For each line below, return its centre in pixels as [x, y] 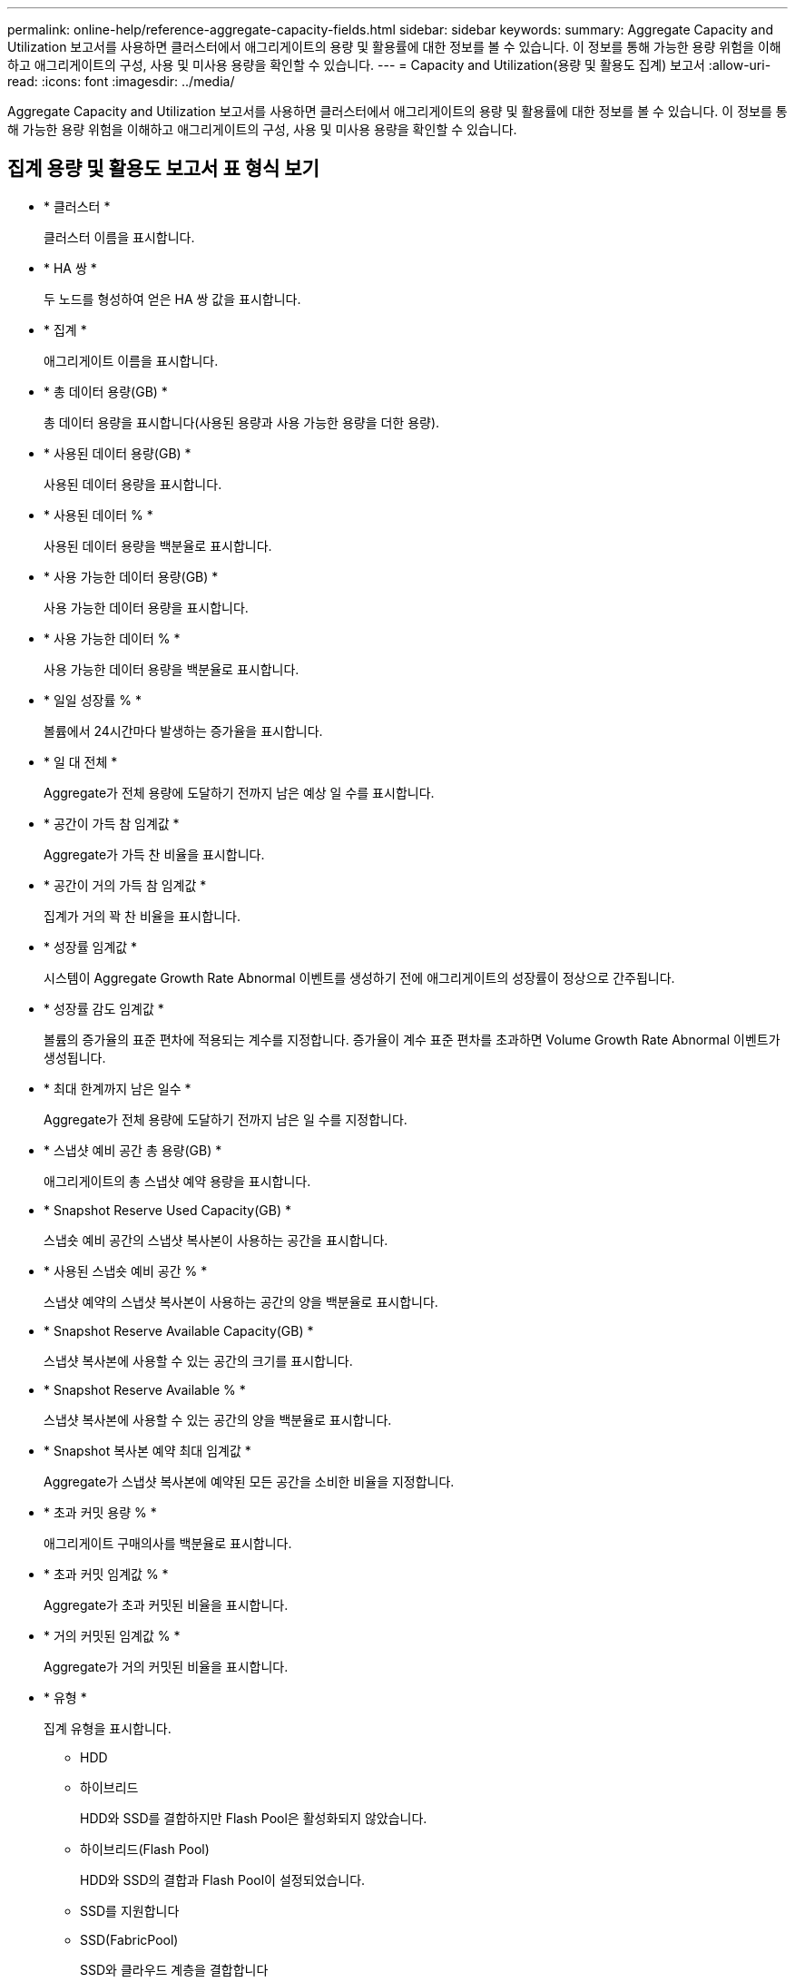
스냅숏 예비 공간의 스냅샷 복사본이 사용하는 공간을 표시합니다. [216, 1240]
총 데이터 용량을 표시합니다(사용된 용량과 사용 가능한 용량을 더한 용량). [242, 422]
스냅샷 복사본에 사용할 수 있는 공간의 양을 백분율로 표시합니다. [218, 1419]
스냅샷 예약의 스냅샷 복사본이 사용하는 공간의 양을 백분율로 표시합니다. [241, 1301]
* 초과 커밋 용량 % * [100, 1512]
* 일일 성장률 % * [93, 700]
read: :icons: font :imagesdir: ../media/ [121, 81]
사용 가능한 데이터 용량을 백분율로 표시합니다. [172, 669]
